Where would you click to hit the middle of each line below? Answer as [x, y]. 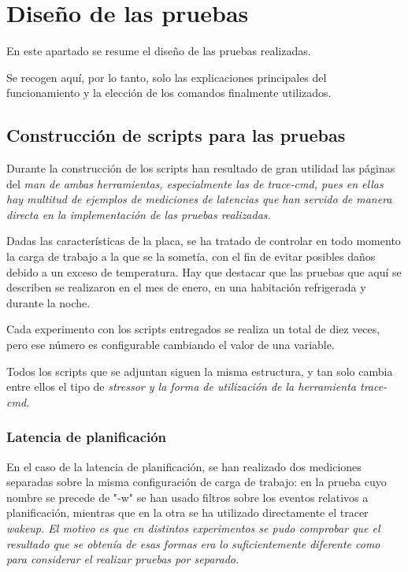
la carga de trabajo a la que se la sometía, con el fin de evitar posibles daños [191, 256]
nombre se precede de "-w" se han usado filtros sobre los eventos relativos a [187, 497]
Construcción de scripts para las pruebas [176, 135]
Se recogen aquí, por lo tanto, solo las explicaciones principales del [167, 77]
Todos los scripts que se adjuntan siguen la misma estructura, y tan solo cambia [200, 371]
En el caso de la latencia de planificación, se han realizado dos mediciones [184, 466]
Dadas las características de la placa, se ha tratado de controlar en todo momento [204, 241]
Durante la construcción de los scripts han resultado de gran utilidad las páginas [201, 168]
